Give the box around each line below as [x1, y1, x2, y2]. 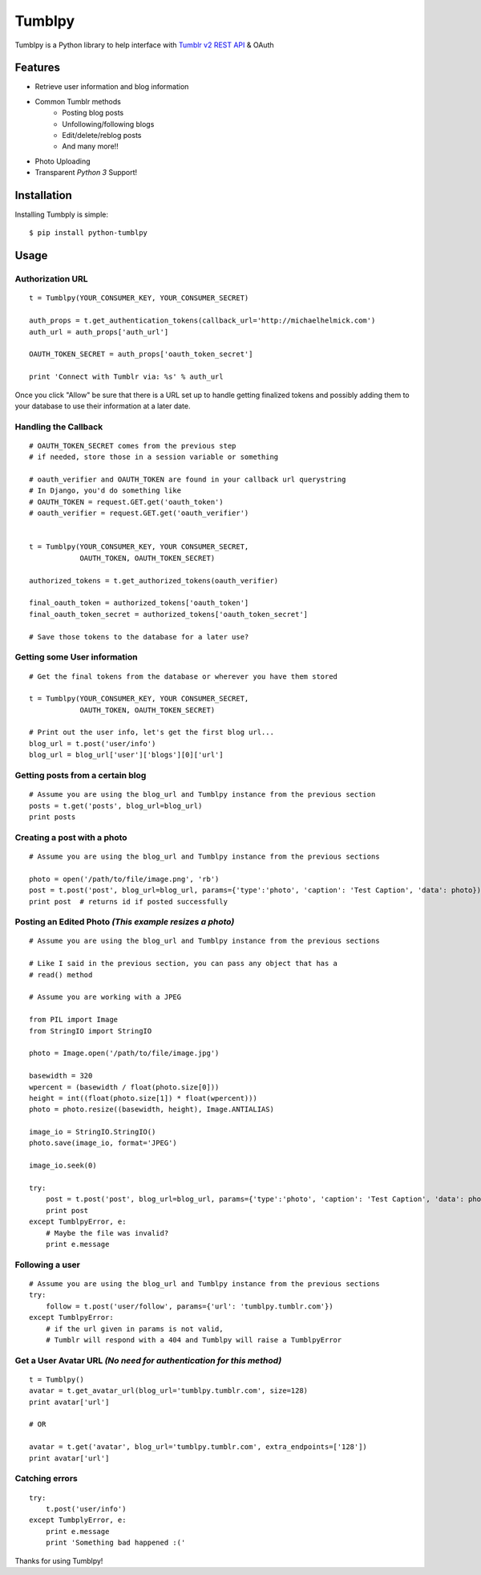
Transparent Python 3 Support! [34, 168, 138, 177]
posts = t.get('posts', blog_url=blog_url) [29, 801, 203, 810]
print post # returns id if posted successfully [29, 897, 228, 906]
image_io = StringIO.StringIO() [29, 1127, 156, 1137]
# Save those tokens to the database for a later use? [29, 632, 249, 641]
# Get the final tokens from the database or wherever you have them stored [29, 672, 338, 681]
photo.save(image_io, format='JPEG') [29, 1139, 178, 1147]
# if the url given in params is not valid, [45, 1324, 224, 1333]
